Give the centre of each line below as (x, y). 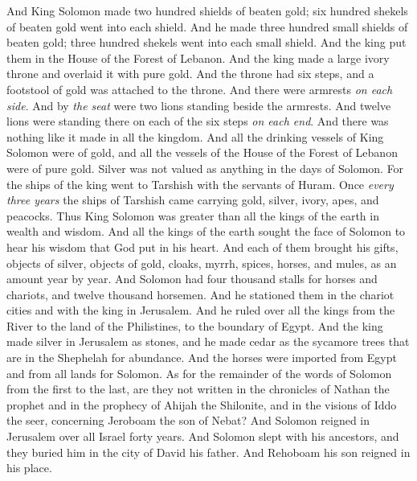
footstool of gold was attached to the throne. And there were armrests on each (200, 89)
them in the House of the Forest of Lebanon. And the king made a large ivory (198, 58)
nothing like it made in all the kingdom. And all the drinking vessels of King (195, 136)
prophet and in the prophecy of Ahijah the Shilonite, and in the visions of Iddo (202, 404)
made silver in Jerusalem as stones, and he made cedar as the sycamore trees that (208, 341)
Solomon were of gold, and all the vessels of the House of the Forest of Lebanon (202, 152)
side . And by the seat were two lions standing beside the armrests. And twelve (199, 105)
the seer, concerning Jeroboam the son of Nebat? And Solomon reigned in (188, 420)
